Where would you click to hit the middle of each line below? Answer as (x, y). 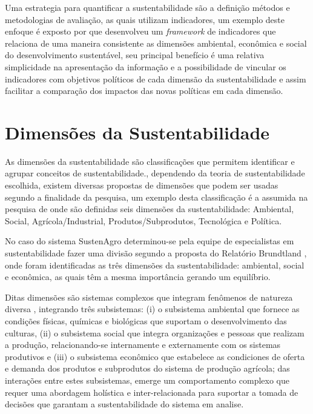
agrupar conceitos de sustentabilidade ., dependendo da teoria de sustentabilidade (155, 173)
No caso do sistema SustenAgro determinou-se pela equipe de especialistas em (150, 241)
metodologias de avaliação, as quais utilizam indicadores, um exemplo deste (145, 19)
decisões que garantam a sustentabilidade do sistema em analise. (124, 404)
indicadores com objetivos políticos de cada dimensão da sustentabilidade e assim (156, 78)
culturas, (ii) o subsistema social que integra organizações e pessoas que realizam (155, 332)
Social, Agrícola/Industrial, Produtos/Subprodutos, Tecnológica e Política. (143, 220)
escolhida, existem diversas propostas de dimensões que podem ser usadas (142, 185)
